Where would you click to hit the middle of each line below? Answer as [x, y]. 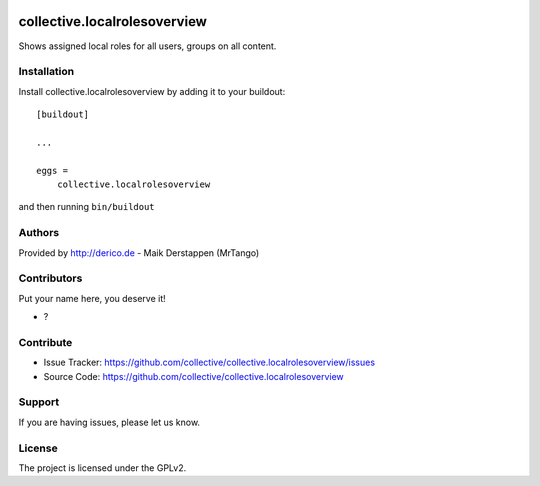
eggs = [52, 170]
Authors [39, 233]
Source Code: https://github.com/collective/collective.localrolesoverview [193, 376]
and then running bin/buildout [86, 207]
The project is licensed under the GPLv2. [102, 467]
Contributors [50, 278]
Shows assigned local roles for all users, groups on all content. [147, 46]
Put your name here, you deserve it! [92, 298]
